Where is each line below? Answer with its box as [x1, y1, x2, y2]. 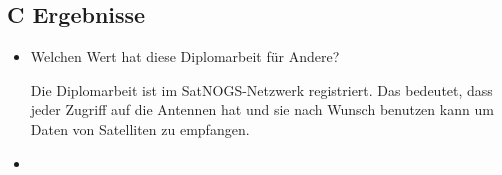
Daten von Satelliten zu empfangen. [30, 118, 250, 139]
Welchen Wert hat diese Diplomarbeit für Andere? [30, 46, 340, 67]
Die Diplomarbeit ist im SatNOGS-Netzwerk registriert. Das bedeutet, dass [30, 79, 493, 100]
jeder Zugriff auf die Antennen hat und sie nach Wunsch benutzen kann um [30, 99, 494, 120]
